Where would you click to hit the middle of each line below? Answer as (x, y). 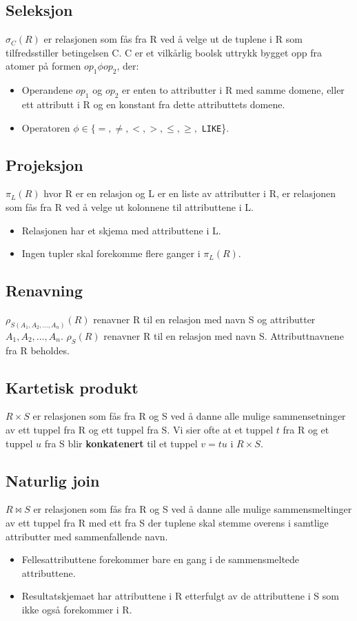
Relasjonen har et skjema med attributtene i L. (121, 230)
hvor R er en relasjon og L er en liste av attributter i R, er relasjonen (190, 193)
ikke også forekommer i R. (77, 610)
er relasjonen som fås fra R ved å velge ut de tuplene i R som (173, 39)
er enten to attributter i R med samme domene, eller (233, 90)
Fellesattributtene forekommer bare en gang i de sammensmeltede (161, 559)
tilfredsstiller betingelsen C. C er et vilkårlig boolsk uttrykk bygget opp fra (164, 52)
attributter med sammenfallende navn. (87, 536)
